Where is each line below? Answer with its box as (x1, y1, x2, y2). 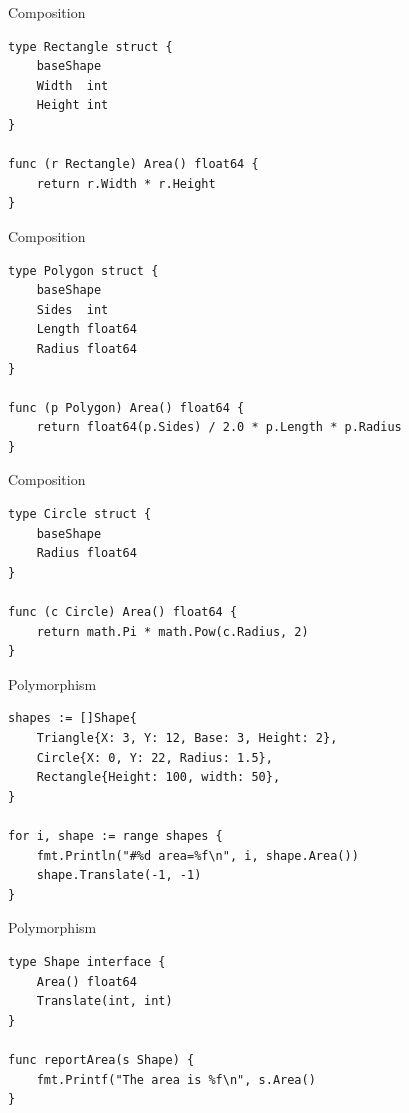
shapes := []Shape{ (8, 711, 137, 726)
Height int (36, 98, 109, 113)
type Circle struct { (8, 507, 152, 522)
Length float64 (36, 322, 137, 337)
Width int (36, 78, 109, 93)
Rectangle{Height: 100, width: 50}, (36, 770, 281, 785)
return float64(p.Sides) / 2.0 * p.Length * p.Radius (36, 420, 402, 435)
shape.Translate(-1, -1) (36, 868, 202, 883)
